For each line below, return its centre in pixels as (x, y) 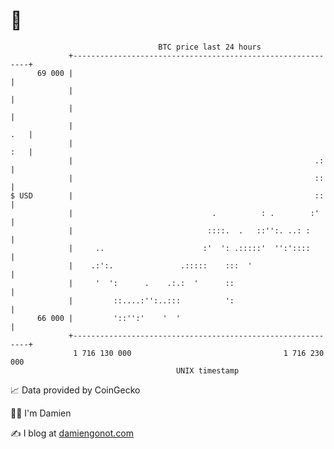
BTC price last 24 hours (210, 47)
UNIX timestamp (207, 370)
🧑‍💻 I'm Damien (41, 413)
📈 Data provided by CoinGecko (75, 390)
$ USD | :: (167, 195)
